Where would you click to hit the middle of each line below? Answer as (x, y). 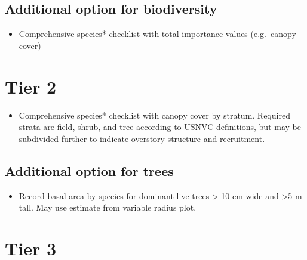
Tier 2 (31, 86)
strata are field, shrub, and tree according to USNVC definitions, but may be (160, 127)
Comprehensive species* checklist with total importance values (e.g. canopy (157, 34)
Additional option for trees (89, 170)
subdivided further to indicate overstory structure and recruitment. (142, 138)
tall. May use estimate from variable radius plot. (108, 207)
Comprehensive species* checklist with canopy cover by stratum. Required (154, 115)
